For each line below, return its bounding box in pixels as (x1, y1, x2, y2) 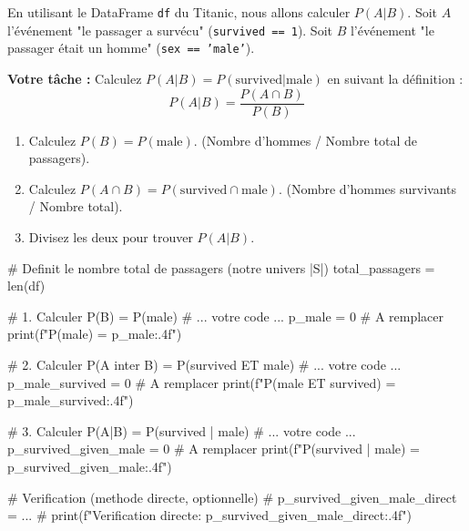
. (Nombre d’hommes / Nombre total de (193, 130, 417, 149)
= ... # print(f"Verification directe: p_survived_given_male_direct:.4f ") (7, 505, 413, 525)
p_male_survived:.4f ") (7, 391, 134, 410)
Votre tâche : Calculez (7, 68, 142, 87)
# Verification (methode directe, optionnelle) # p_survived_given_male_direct (7, 487, 457, 506)
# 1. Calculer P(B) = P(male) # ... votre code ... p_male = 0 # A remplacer (7, 306, 444, 325)
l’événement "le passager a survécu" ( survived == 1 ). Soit (7, 20, 332, 39)
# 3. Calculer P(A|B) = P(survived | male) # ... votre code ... (7, 421, 356, 440)
